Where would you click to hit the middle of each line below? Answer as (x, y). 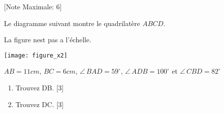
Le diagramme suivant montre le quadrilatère (72, 23)
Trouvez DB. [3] (40, 88)
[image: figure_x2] (36, 55)
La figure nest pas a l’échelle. (48, 40)
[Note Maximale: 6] (33, 6)
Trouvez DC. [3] (40, 104)
